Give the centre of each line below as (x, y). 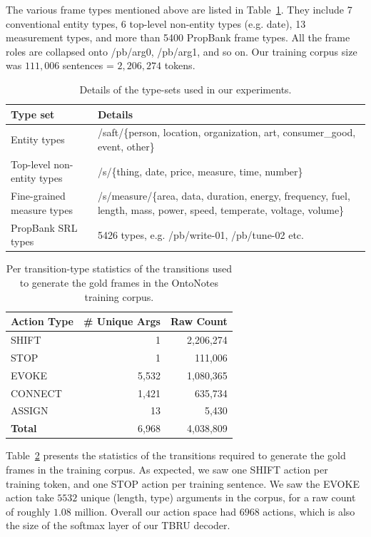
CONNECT (36, 393)
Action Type (42, 321)
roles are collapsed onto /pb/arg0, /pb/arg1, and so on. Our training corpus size (182, 51)
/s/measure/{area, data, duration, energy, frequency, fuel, (224, 196)
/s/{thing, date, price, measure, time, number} (200, 171)
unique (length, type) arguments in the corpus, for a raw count (218, 497)
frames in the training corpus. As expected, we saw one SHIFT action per (167, 469)
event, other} (126, 146)
